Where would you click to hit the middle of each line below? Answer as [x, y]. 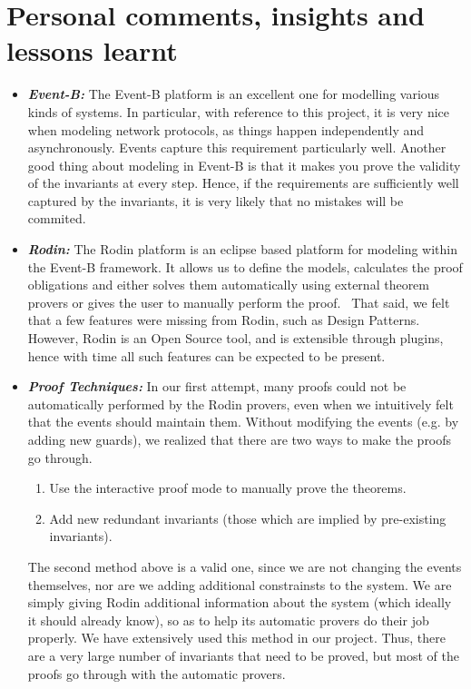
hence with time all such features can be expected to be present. [206, 355]
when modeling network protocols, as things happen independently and [226, 129]
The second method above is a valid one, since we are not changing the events [245, 566]
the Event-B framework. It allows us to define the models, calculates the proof [245, 266]
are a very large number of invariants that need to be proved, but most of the [244, 655]
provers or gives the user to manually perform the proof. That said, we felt [239, 302]
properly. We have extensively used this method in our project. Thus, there [236, 638]
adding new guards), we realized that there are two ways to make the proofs [240, 439]
